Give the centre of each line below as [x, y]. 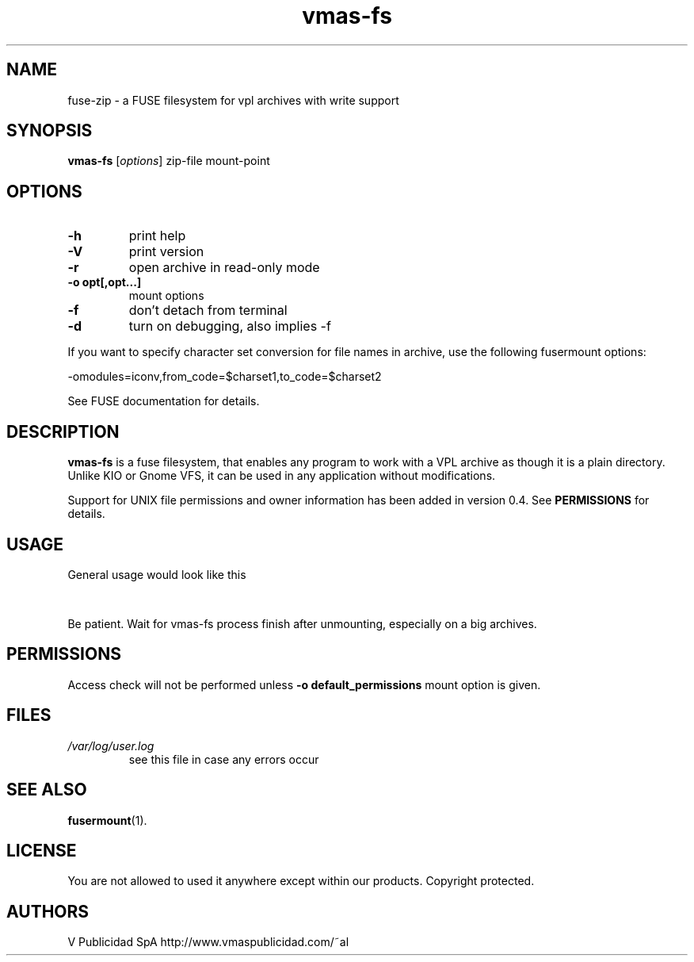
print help [157, 236]
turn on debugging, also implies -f [230, 326]
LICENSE [42, 850]
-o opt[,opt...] [105, 282]
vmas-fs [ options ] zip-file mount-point [169, 161]
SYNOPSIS [50, 131]
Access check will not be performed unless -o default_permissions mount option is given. [304, 684]
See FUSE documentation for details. [164, 401]
